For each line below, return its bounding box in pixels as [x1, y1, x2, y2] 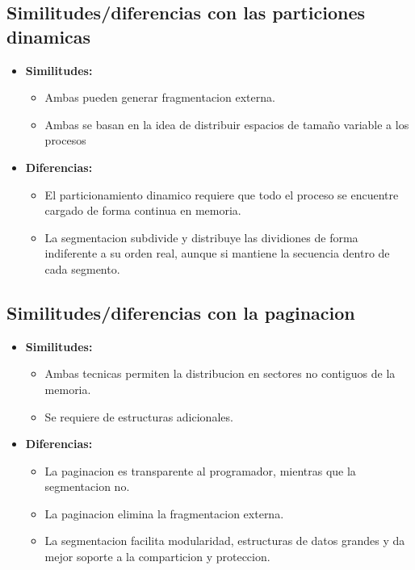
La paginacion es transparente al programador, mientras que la [44, 462, 356, 479]
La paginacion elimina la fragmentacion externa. [44, 505, 284, 522]
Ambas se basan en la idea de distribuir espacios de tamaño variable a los [44, 115, 409, 132]
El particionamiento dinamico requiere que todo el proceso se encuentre [44, 186, 399, 203]
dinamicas [6, 23, 91, 48]
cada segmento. [44, 260, 120, 277]
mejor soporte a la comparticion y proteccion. [44, 548, 270, 565]
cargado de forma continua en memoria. [44, 202, 241, 219]
